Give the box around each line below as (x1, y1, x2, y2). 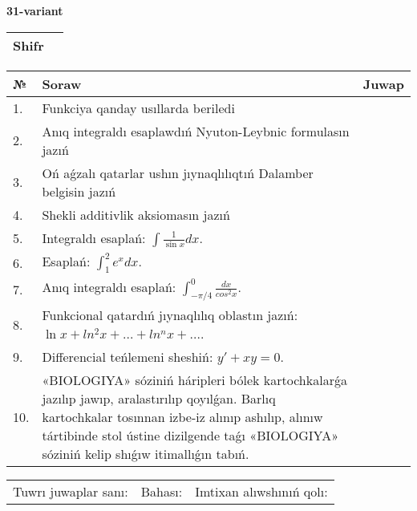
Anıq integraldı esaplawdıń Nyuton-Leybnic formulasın (42, 121, 350, 140)
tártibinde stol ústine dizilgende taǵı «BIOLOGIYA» (42, 426, 339, 445)
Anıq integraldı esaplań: (42, 278, 176, 297)
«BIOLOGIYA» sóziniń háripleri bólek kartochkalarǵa (42, 371, 347, 390)
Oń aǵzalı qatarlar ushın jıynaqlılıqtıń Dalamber (42, 163, 314, 182)
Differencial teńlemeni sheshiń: (42, 347, 213, 367)
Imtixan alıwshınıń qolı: (195, 482, 328, 501)
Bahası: (140, 482, 183, 501)
